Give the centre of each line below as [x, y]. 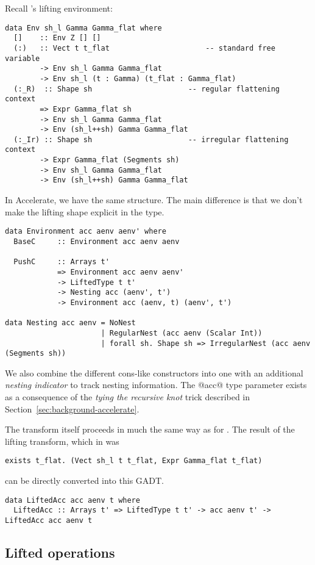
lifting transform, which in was [62, 441]
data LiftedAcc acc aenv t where [73, 500]
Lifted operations [60, 552]
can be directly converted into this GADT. [85, 480]
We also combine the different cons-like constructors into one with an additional [154, 372]
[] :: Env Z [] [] [57, 38]
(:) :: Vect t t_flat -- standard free [144, 48]
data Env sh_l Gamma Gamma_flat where [83, 28]
